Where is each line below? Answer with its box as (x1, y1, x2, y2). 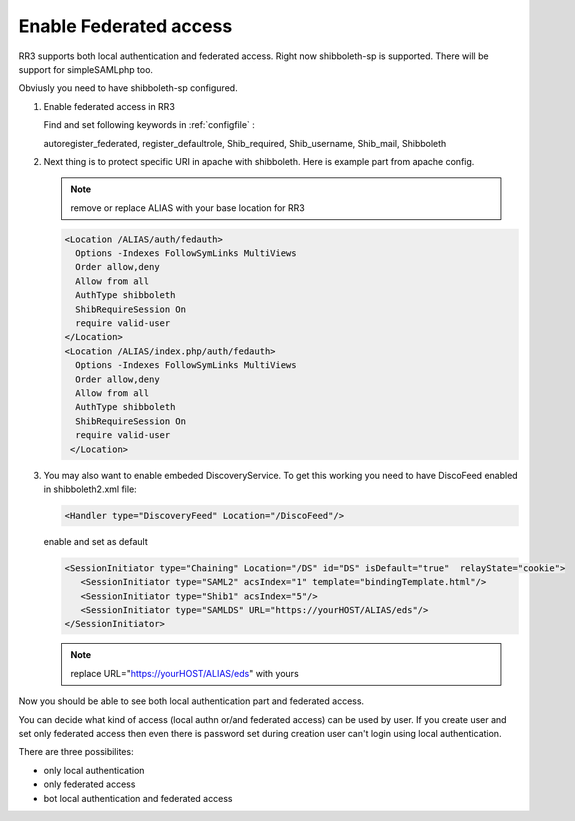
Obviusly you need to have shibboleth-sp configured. (18, 82, 239, 94)
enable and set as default (43, 535, 149, 547)
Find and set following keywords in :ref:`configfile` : (43, 119, 255, 131)
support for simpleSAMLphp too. (18, 63, 154, 75)
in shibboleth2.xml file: (43, 483, 137, 495)
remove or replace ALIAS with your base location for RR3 (70, 201, 305, 214)
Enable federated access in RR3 (43, 100, 175, 112)
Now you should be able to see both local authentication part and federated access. (18, 695, 365, 707)
